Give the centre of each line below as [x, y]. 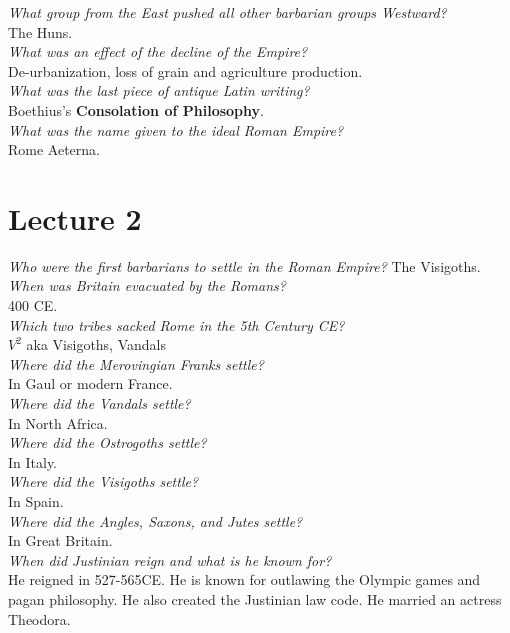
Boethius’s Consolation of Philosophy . [136, 109]
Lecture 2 [75, 217]
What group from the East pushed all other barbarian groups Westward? [227, 12]
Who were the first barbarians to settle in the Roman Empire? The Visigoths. [244, 265]
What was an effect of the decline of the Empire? [158, 51]
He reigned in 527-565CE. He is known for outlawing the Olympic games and [244, 579]
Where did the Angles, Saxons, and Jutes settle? [155, 520]
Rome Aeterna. [54, 149]
